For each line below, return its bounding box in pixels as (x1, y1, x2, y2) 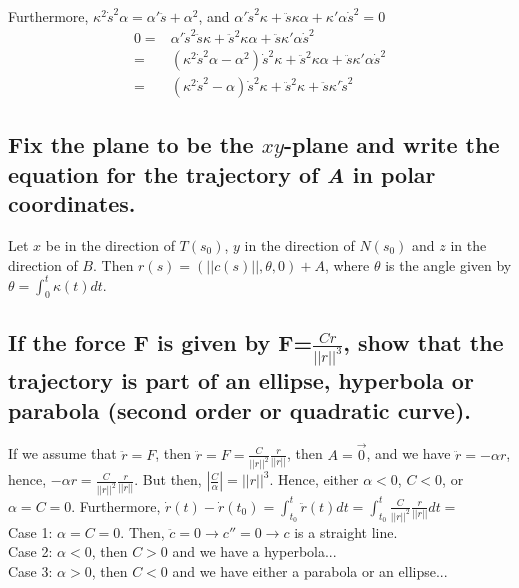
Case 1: (8, 521, 53, 542)
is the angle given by (385, 254, 512, 275)
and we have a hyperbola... (172, 541, 337, 562)
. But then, (134, 469, 202, 490)
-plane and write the (283, 129, 500, 160)
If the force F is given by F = (8, 326, 313, 357)
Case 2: (8, 541, 53, 562)
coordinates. (8, 188, 136, 219)
